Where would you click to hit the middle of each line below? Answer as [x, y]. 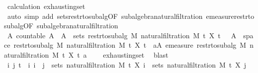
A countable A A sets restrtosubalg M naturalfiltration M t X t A [122, 35]
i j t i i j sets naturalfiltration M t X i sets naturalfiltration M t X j [127, 64]
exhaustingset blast [136, 54]
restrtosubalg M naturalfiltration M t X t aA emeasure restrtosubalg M [130, 45]
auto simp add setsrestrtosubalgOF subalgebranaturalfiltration [105, 16]
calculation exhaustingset [46, 6]
